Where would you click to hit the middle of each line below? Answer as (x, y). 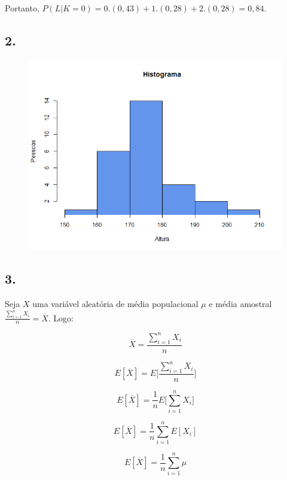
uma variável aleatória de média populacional (115, 304)
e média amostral (240, 304)
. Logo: (61, 318)
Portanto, (22, 8)
